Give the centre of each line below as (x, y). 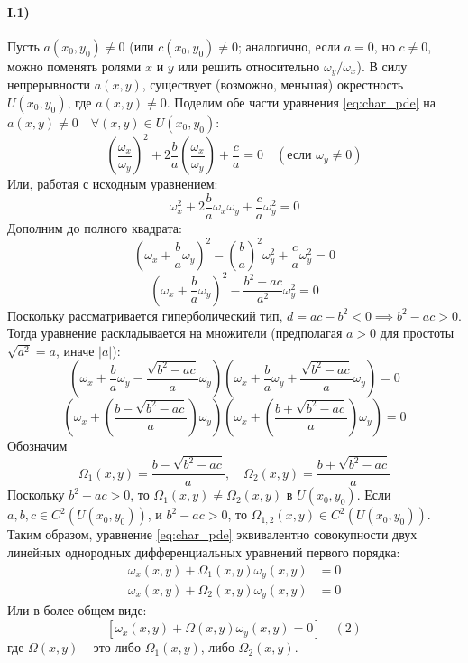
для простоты (417, 333)
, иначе (75, 350)
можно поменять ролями (74, 65)
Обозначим (37, 446)
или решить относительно (249, 65)
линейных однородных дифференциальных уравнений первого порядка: (204, 551)
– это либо (112, 647)
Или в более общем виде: (77, 610)
